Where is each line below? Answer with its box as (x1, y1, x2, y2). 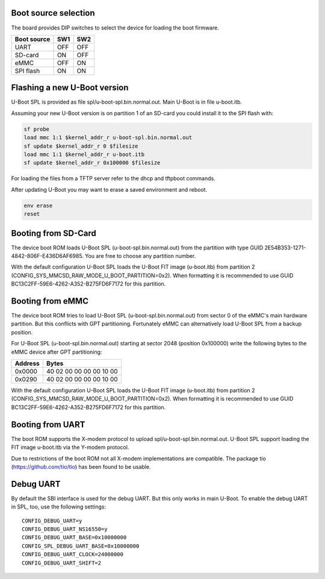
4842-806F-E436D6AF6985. (11, 252, 84, 259)
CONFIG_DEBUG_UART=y (22, 517, 82, 524)
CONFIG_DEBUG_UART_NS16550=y (22, 525, 108, 533)
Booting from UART (11, 419, 85, 430)
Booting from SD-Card (11, 228, 96, 238)
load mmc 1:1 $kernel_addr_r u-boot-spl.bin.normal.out (23, 134, 193, 141)
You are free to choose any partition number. (85, 252, 196, 259)
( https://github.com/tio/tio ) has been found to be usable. (11, 463, 151, 470)
